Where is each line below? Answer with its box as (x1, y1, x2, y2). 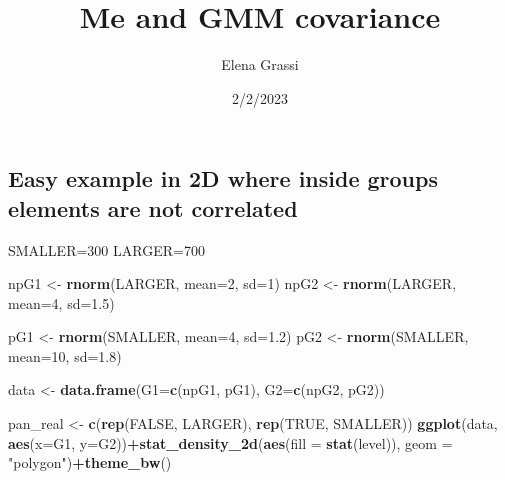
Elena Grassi (221, 54, 299, 75)
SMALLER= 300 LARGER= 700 (8, 239, 205, 260)
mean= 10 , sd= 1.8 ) (8, 345, 122, 366)
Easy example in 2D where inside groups (8, 163, 438, 194)
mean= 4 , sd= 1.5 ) (8, 292, 115, 313)
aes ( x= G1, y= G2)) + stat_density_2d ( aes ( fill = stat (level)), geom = (8, 432, 453, 453)
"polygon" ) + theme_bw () (8, 452, 172, 473)
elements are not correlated (8, 192, 298, 223)
